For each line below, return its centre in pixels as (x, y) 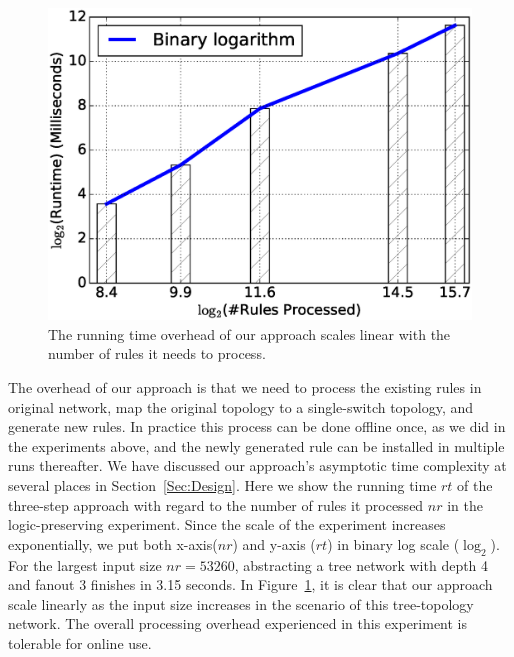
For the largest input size (85, 564)
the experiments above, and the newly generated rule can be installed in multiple (256, 445)
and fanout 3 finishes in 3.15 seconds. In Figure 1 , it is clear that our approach (250, 584)
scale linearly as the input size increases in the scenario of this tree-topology (241, 603)
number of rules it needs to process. (157, 353)
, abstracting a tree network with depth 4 (361, 564)
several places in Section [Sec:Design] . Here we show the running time (222, 484)
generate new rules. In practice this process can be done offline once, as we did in (257, 426)
